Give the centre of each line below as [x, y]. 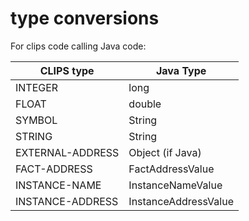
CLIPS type [67, 70]
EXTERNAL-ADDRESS [67, 152]
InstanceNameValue [175, 185]
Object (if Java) [165, 152]
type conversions [85, 18]
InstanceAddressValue [181, 201]
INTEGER [37, 87]
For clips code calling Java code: [78, 46]
